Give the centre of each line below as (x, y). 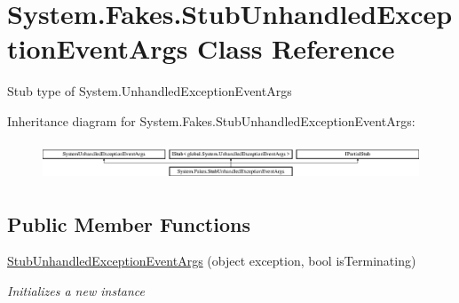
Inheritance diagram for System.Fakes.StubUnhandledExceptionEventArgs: (211, 120)
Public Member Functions (129, 223)
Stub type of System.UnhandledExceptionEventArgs (150, 91)
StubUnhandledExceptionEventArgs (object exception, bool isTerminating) (212, 261)
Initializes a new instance (76, 290)
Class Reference (296, 48)
